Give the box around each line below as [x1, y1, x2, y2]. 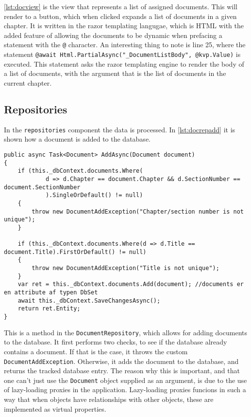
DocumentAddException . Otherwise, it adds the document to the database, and [4, 356, 239, 366]
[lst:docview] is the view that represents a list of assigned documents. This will [4, 1, 238, 11]
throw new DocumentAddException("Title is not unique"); [32, 265, 219, 272]
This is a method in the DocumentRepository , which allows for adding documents [4, 327, 247, 337]
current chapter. [4, 77, 52, 88]
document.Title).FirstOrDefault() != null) [4, 248, 147, 255]
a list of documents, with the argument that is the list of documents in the [4, 68, 226, 78]
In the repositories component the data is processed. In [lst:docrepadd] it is [4, 124, 235, 134]
